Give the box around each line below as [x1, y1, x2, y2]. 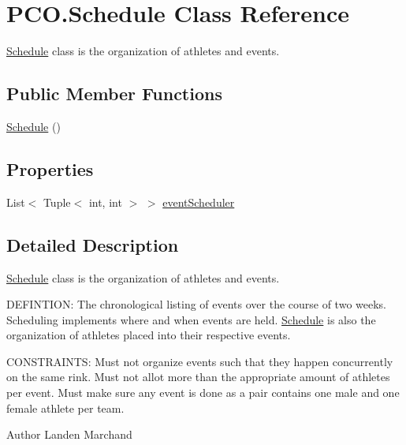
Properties [6, 156, 94, 181]
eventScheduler [162, 193, 235, 210]
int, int [88, 193, 122, 210]
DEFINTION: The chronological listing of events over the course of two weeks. [6, 296, 387, 312]
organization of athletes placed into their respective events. [6, 327, 291, 343]
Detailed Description [6, 232, 179, 256]
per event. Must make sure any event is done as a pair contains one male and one [6, 384, 400, 401]
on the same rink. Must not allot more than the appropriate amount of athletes [6, 368, 390, 385]
